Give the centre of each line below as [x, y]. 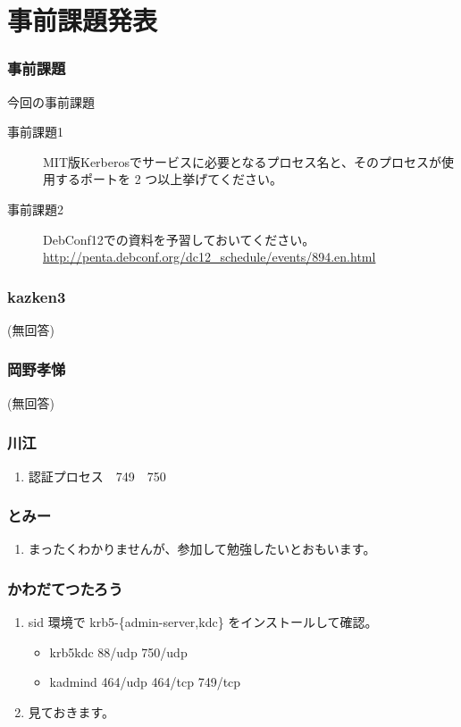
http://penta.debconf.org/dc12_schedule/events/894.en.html [210, 257]
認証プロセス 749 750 [97, 476]
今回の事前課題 [51, 101]
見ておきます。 [71, 712]
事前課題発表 [83, 20]
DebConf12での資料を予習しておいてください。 [179, 239]
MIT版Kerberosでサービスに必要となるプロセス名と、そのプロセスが [243, 161]
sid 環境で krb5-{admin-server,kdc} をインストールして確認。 [203, 622]
